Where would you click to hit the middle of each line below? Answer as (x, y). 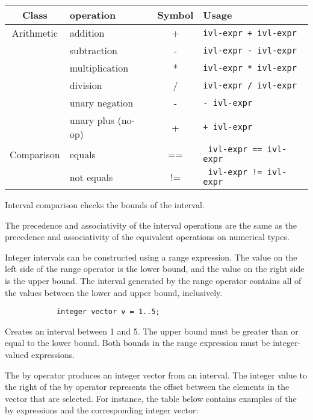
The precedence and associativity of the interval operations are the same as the (151, 225)
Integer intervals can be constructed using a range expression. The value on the (151, 257)
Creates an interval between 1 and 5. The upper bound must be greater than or (152, 331)
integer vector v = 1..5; (108, 312)
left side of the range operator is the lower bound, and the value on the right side (155, 269)
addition (87, 33)
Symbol (175, 15)
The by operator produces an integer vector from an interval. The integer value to (156, 375)
